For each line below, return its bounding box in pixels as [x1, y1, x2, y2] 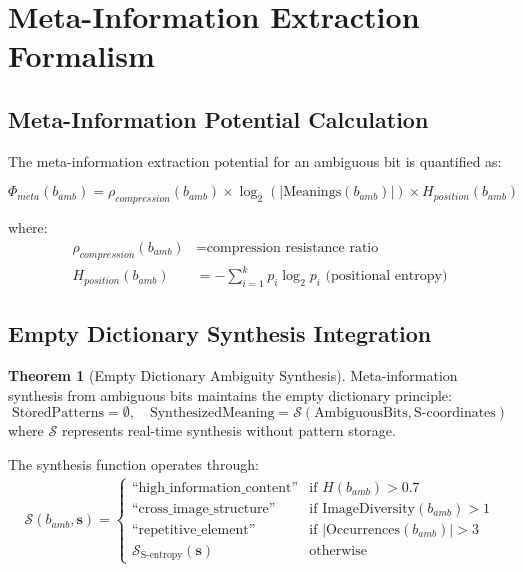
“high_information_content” [131, 480, 299, 495]
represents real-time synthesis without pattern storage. [61, 420, 396, 441]
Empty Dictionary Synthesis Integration [8, 318, 432, 349]
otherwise [309, 543, 367, 558]
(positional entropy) [325, 269, 448, 284]
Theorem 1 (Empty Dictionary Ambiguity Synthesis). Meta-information [8, 365, 458, 386]
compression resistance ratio [206, 240, 379, 255]
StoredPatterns [11, 406, 105, 421]
